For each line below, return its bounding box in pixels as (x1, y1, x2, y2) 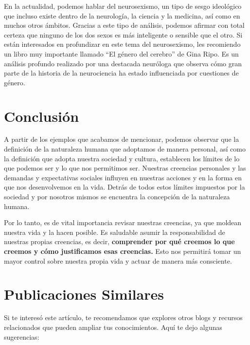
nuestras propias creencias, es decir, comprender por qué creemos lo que (4, 236, 235, 247)
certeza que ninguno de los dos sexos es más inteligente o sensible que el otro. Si (4, 29, 243, 39)
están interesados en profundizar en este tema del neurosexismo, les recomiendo (4, 39, 241, 49)
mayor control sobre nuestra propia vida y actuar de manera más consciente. (4, 255, 232, 266)
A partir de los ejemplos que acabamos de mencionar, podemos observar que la (4, 134, 239, 144)
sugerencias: (4, 331, 39, 342)
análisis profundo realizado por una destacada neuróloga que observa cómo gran (4, 58, 242, 68)
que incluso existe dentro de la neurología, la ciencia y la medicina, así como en (4, 10, 240, 20)
